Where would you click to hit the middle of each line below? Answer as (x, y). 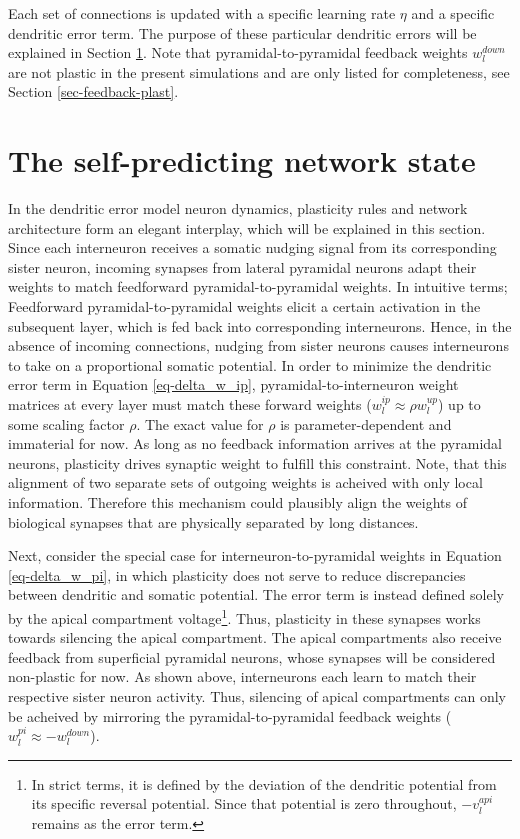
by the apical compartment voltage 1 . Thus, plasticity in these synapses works (244, 616)
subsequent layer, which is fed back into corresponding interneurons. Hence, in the (260, 325)
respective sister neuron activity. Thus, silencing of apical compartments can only (257, 696)
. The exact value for (200, 423)
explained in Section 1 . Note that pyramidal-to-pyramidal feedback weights (238, 52)
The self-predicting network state (242, 160)
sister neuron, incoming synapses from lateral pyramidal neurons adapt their (242, 266)
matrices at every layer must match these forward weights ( (190, 404)
